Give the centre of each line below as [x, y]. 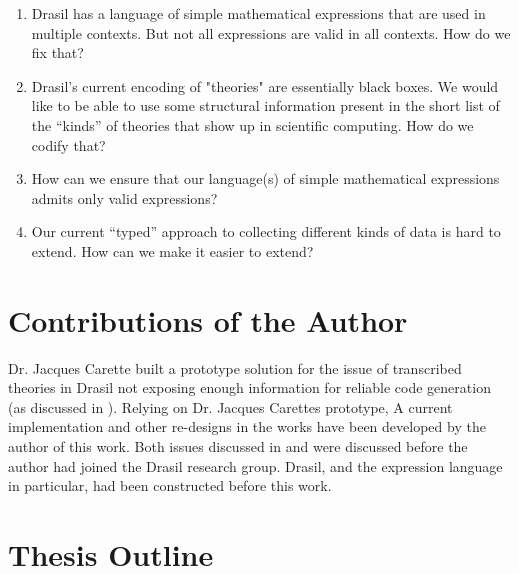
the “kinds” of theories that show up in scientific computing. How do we [252, 124]
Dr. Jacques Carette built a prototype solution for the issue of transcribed [235, 367]
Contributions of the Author [208, 319]
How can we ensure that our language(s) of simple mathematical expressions [265, 178]
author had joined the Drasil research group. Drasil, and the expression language [255, 465]
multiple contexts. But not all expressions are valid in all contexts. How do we [271, 32]
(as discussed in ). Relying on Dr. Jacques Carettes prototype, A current [230, 406]
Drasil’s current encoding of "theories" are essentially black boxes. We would [265, 85]
